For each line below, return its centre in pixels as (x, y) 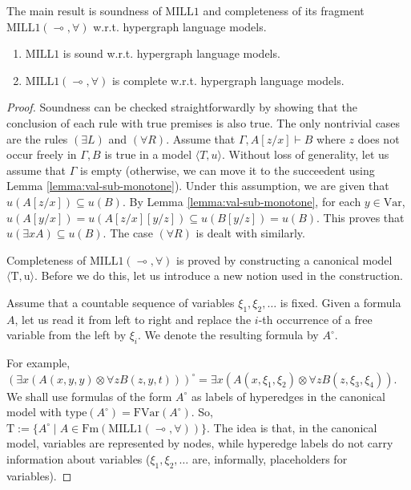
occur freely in (42, 154)
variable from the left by (66, 335)
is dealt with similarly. (250, 233)
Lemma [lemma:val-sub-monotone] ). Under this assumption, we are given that (198, 186)
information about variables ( (79, 459)
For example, (38, 363)
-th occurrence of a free (315, 319)
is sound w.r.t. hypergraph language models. (171, 53)
